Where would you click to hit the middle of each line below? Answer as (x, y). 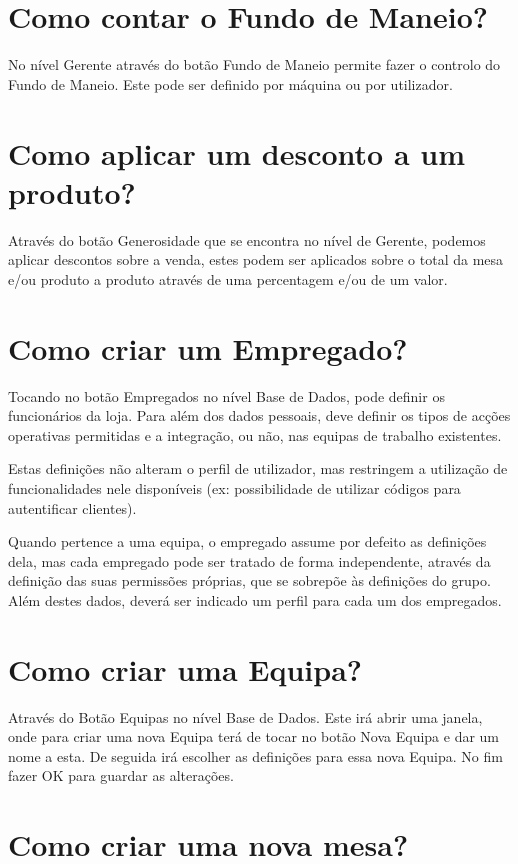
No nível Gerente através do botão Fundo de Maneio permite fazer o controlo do (254, 64)
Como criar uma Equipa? (185, 668)
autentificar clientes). (72, 507)
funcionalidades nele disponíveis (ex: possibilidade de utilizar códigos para (234, 487)
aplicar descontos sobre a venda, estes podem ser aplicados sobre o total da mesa (256, 259)
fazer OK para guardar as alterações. (121, 775)
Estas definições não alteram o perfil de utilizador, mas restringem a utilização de (258, 468)
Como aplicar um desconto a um (237, 152)
